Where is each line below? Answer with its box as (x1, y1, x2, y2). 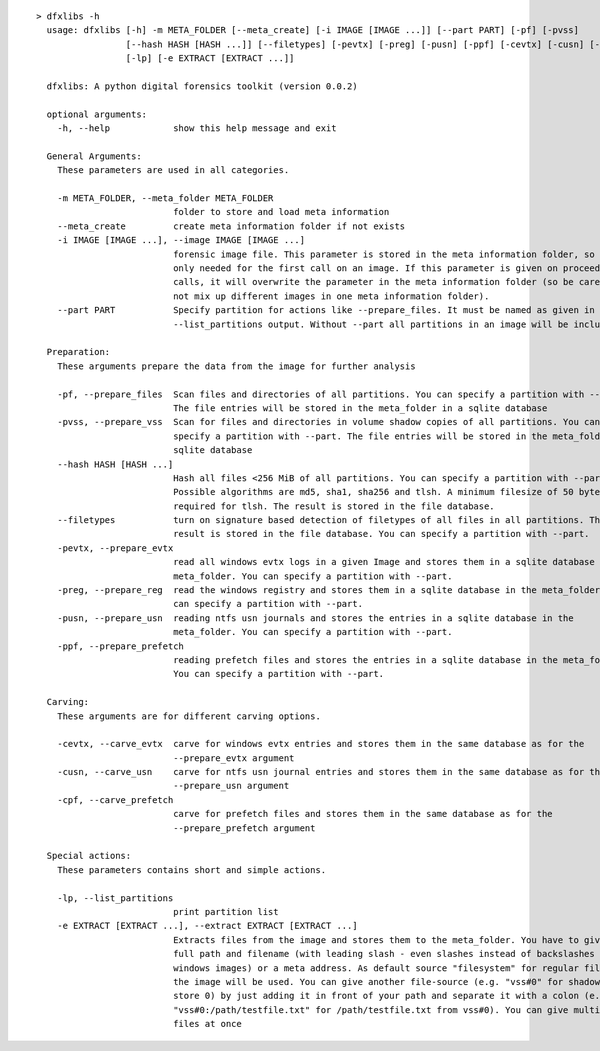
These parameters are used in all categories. (56, 165, 290, 176)
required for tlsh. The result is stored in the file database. (173, 500, 495, 512)
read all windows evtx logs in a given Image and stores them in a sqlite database (173, 556, 595, 568)
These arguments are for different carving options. (56, 710, 322, 722)
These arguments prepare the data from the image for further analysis (56, 360, 416, 372)
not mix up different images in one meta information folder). (173, 290, 490, 302)
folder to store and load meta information (173, 206, 390, 218)
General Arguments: (46, 150, 142, 162)
